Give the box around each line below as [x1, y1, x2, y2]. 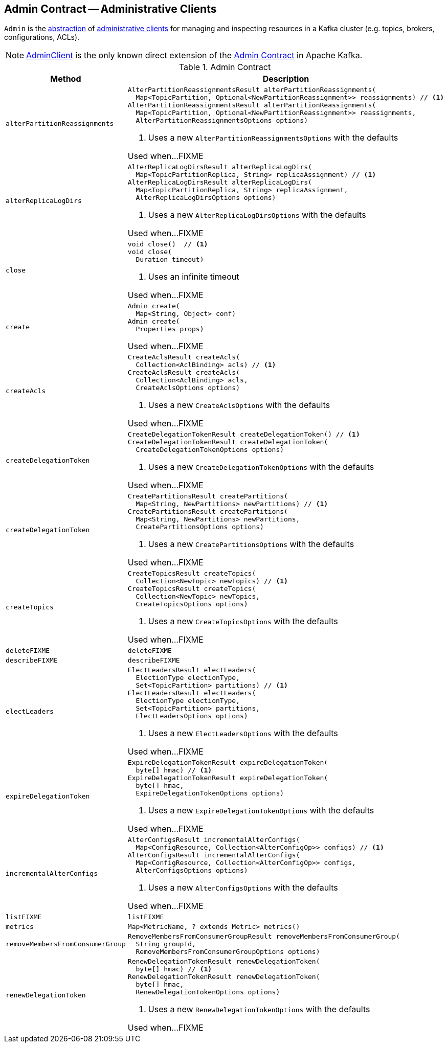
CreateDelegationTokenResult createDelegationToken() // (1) [127, 430, 360, 439]
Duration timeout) [136, 256, 204, 264]
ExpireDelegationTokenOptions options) [136, 789, 284, 798]
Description [262, 74, 309, 84]
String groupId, [136, 940, 196, 948]
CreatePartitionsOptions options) [136, 523, 264, 531]
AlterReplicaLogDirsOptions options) [136, 194, 276, 202]
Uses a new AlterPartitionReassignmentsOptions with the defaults [148, 132, 398, 143]
